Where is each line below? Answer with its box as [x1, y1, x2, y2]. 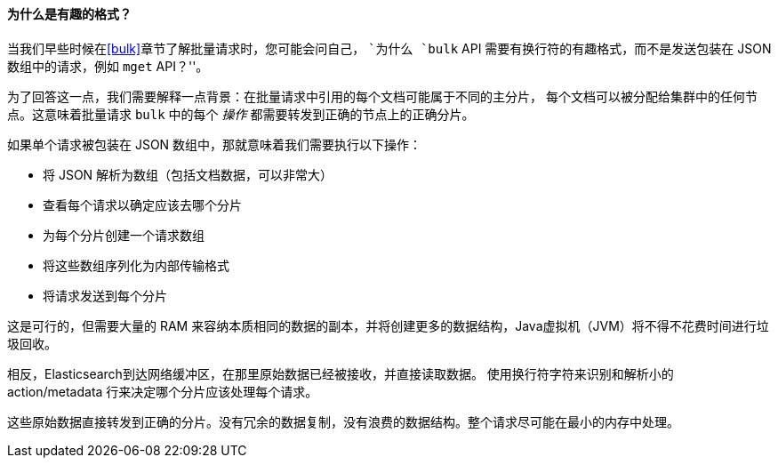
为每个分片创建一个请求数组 [43, 227, 205, 243]
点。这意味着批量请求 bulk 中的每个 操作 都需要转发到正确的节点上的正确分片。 [7, 106, 475, 122]
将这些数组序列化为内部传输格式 [43, 257, 229, 273]
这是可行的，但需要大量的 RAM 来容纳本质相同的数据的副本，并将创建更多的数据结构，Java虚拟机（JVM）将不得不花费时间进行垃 [7, 317, 769, 333]
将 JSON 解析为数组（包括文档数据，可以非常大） [43, 166, 333, 182]
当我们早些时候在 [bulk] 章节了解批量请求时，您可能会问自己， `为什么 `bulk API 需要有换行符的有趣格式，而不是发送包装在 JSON [7, 40, 772, 56]
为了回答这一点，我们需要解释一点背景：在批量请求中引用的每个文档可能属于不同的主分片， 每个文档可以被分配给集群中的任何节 [7, 88, 758, 104]
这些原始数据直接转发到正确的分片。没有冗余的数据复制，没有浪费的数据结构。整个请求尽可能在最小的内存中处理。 [7, 413, 679, 429]
